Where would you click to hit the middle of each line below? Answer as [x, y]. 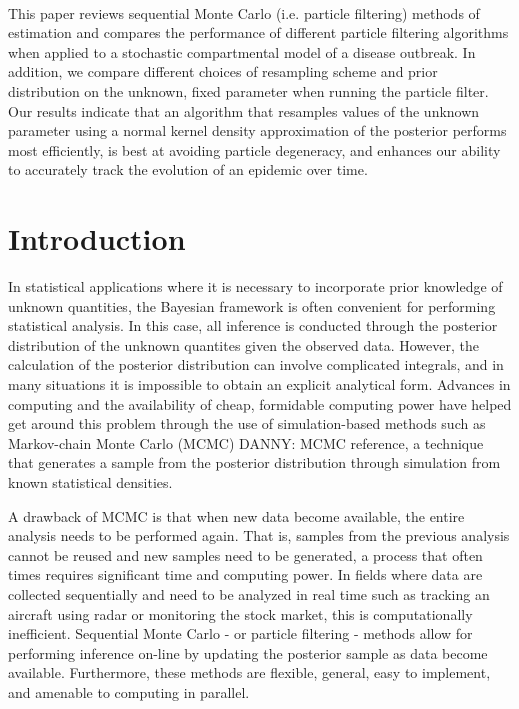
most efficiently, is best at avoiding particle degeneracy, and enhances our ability [254, 149]
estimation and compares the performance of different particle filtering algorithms [258, 32]
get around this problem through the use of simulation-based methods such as [247, 423]
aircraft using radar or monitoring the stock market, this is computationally [240, 613]
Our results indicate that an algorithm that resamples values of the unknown [244, 110]
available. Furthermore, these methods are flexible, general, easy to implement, [249, 672]
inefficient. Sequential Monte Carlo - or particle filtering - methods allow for [240, 633]
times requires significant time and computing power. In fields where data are [245, 574]
